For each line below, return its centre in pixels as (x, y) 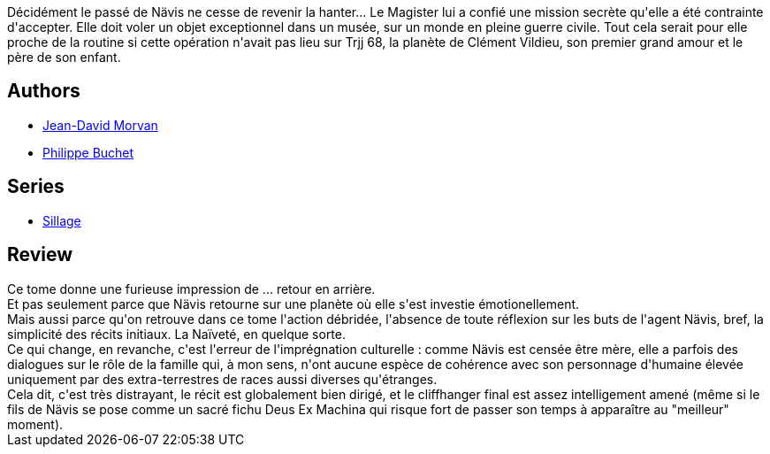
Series (36, 187)
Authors (44, 91)
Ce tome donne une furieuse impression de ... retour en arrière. (191, 289)
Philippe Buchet (88, 152)
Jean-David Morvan (100, 125)
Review (40, 255)
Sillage (62, 220)
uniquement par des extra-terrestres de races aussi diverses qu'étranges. (222, 379)
